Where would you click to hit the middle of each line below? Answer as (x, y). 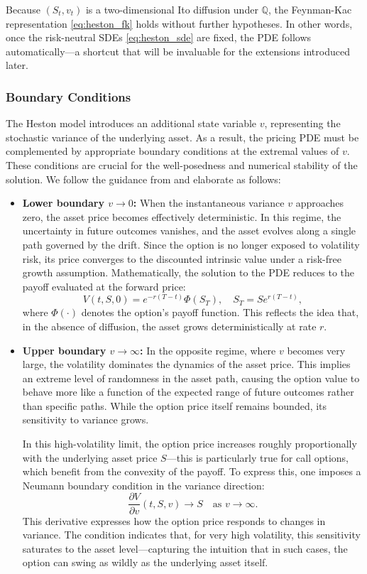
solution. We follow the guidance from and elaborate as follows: (143, 179)
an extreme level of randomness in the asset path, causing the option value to (191, 378)
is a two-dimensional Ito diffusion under (172, 9)
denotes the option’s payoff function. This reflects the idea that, (220, 312)
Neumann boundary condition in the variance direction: (143, 485)
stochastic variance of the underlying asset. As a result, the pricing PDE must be (182, 137)
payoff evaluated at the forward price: (104, 286)
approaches (320, 203)
